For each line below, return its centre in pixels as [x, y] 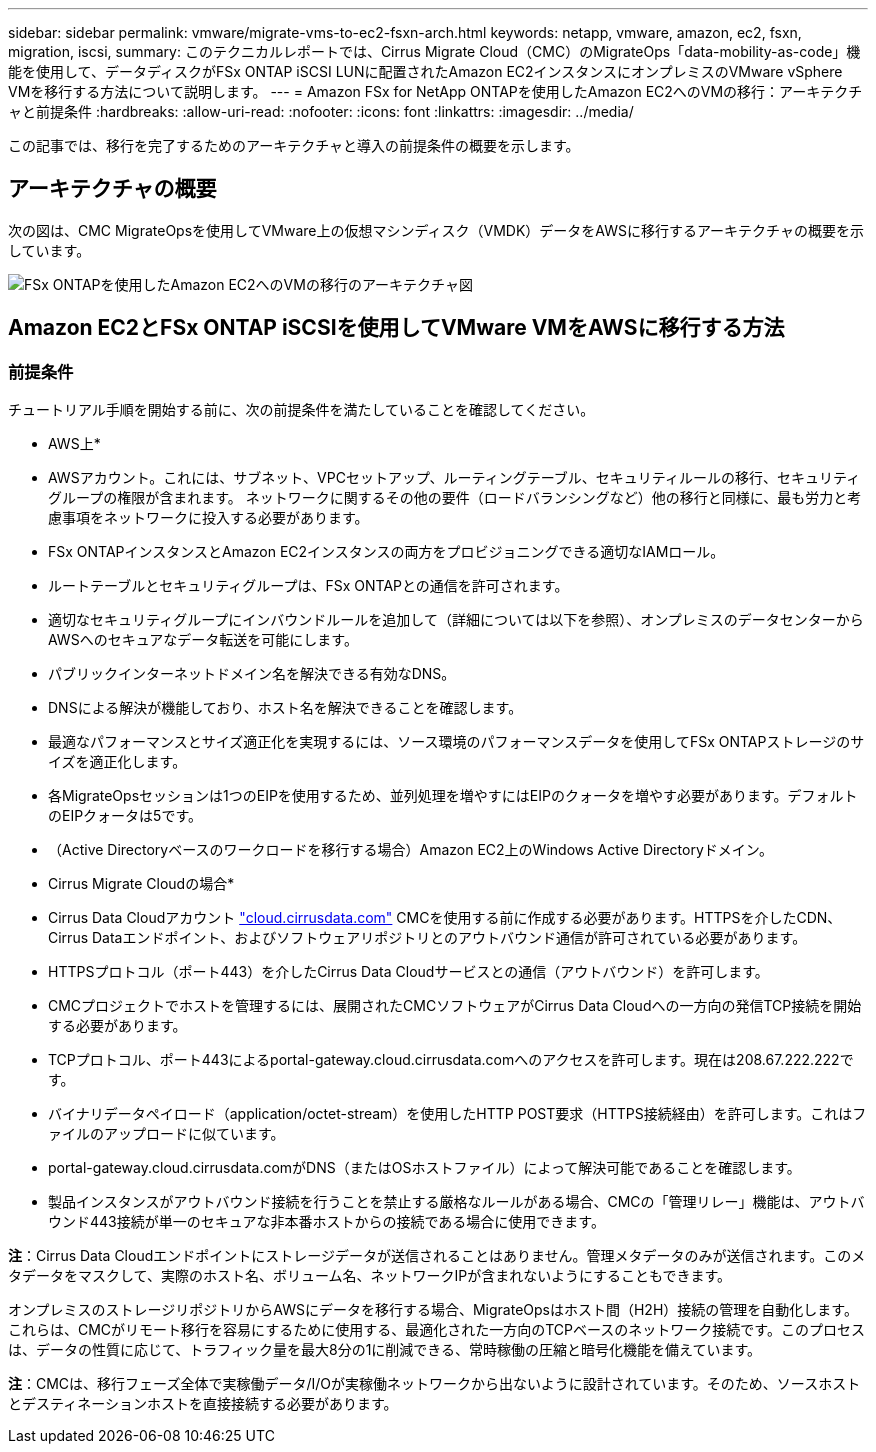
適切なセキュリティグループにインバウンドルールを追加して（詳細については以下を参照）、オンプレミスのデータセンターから [456, 620]
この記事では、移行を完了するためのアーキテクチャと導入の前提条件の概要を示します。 [294, 145]
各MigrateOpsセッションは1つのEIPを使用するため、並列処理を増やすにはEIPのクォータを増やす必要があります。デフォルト [453, 796]
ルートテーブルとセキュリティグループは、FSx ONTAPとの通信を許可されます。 [308, 586]
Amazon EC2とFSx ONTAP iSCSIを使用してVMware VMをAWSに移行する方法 [396, 328]
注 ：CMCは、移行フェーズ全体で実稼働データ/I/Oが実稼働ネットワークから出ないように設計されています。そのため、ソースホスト [434, 1384]
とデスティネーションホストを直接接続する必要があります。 [203, 1404]
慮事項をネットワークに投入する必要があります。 [208, 518]
